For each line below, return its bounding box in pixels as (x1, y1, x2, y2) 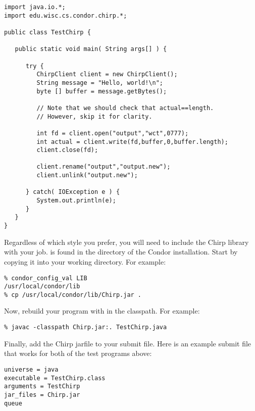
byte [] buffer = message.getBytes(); (36, 87, 167, 95)
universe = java (4, 366, 59, 373)
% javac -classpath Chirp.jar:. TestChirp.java (4, 324, 167, 331)
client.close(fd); (36, 146, 98, 154)
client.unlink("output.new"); (36, 172, 138, 179)
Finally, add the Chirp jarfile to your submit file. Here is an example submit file (4, 338, 251, 348)
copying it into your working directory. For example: (4, 256, 166, 267)
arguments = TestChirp (4, 383, 80, 390)
